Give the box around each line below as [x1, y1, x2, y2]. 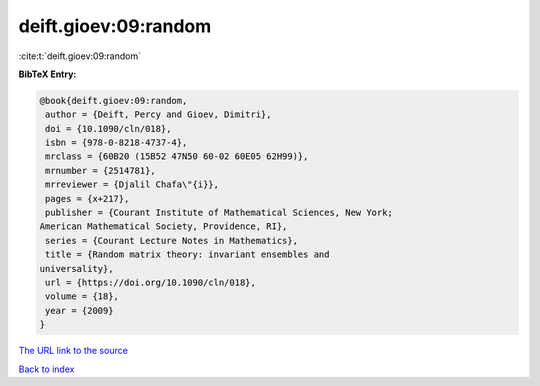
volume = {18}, [45, 291, 120, 302]
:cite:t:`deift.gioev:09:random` [18, 50, 142, 62]
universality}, [39, 263, 114, 274]
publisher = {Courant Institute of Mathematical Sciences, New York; [45, 207, 394, 219]
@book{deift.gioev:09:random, [39, 95, 188, 106]
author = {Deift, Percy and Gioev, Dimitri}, [45, 109, 272, 120]
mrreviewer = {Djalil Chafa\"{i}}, [45, 179, 220, 190]
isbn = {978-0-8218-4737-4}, [45, 137, 188, 149]
